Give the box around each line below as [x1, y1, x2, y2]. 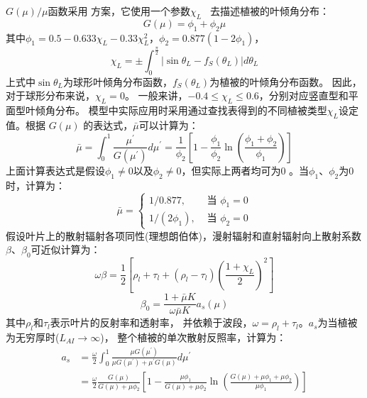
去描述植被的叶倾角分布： [209, 4, 329, 18]
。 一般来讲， [124, 88, 188, 103]
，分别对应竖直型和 [258, 88, 349, 103]
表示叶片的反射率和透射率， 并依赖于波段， [50, 315, 253, 330]
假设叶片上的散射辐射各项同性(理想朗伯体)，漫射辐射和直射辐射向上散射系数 [6, 228, 361, 243]
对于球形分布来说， [6, 88, 95, 103]
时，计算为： [6, 177, 65, 192]
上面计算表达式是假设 [6, 162, 105, 177]
